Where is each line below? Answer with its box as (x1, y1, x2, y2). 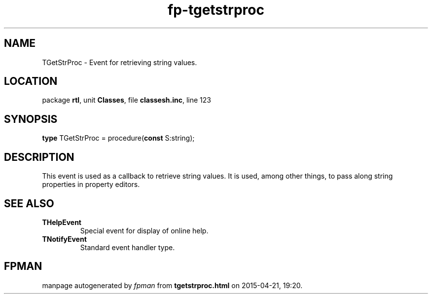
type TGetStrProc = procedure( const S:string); (42, 134, 195, 143)
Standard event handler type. (80, 243, 175, 252)
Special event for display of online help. (80, 226, 209, 235)
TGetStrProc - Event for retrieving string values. (42, 58, 197, 67)
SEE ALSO (4, 197, 54, 210)
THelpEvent (42, 218, 81, 226)
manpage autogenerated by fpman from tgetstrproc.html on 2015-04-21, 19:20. (42, 281, 303, 290)
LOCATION (4, 75, 58, 88)
